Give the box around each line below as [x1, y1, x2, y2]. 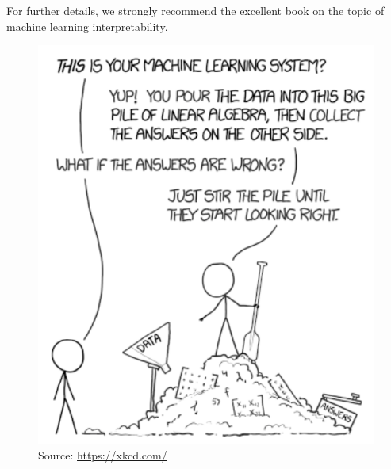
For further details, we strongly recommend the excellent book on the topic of [6, 2, 385, 18]
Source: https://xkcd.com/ [38, 447, 167, 463]
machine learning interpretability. [6, 17, 168, 34]
